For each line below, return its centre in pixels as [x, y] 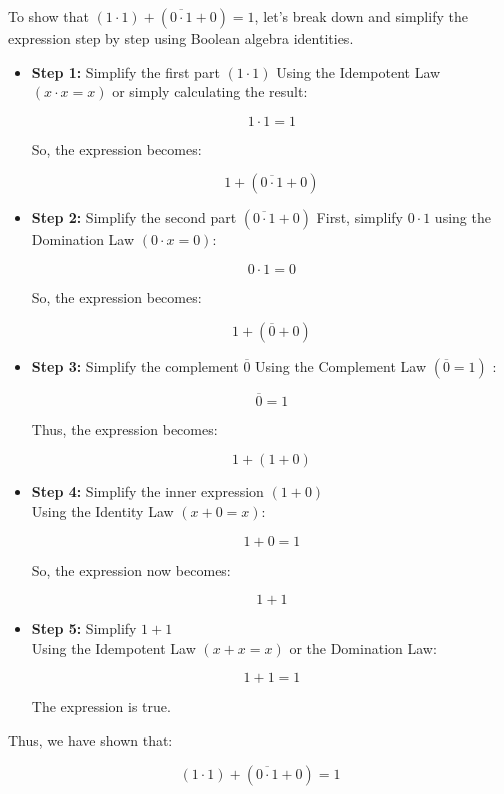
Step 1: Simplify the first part [125, 71]
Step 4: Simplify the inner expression [147, 491]
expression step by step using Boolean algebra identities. [181, 38]
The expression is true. [101, 706]
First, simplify [359, 217]
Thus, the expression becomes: [124, 428]
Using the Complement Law [341, 365]
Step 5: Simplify [84, 628]
